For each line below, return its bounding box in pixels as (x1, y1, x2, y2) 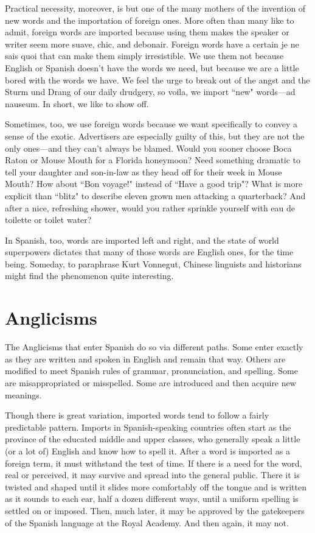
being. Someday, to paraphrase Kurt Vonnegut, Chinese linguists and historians (5, 257, 302, 270)
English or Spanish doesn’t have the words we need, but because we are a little (5, 61, 299, 74)
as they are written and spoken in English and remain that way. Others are (5, 352, 286, 365)
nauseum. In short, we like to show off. (5, 97, 149, 110)
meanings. (5, 388, 42, 401)
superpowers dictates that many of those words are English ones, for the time (5, 245, 294, 258)
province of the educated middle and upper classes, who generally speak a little (5, 432, 300, 445)
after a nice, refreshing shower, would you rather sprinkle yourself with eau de (5, 201, 296, 214)
